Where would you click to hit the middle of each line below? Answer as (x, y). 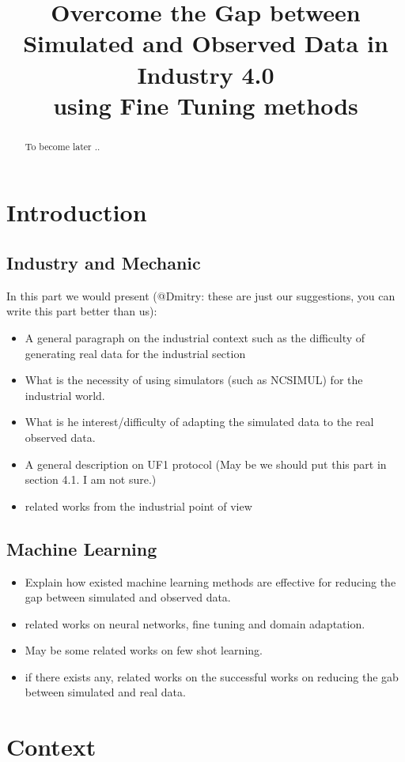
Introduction (77, 212)
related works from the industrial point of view (138, 505)
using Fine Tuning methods (206, 105)
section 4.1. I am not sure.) (91, 479)
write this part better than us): (82, 311)
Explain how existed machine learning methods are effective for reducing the (210, 581)
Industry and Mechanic (104, 262)
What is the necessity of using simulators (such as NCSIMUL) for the (194, 380)
